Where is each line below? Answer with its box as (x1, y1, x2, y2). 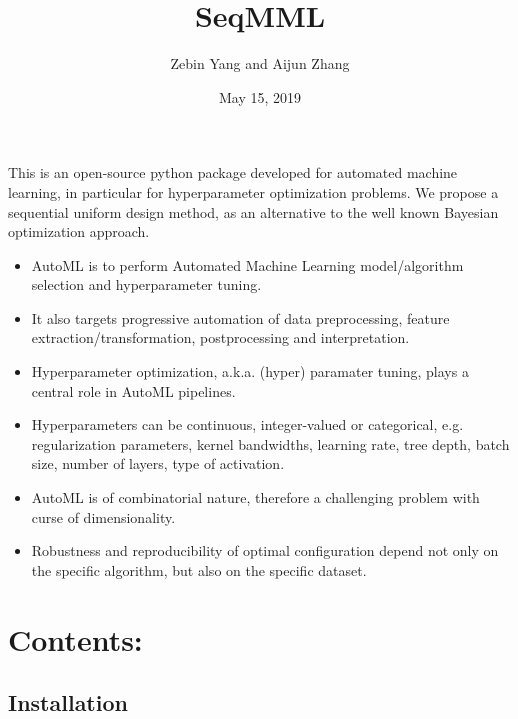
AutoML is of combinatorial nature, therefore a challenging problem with (31, 487, 480, 508)
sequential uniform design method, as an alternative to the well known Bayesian (8, 201, 499, 222)
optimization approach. (8, 221, 150, 242)
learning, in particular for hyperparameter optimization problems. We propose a (8, 181, 499, 202)
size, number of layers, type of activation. (31, 453, 285, 474)
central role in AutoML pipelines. (31, 380, 236, 401)
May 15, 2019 (218, 86, 302, 107)
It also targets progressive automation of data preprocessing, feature (31, 307, 450, 328)
